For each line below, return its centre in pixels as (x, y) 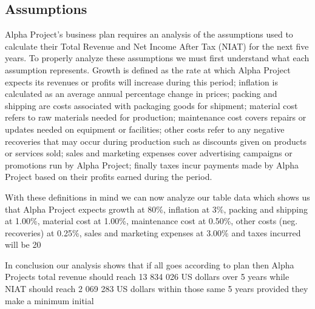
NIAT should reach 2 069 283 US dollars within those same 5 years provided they (157, 289)
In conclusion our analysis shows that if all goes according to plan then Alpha (150, 264)
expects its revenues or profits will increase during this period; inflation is (141, 81)
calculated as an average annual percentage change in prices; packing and (141, 94)
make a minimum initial (49, 300)
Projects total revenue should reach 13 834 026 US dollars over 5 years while (147, 277)
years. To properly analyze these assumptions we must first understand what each (157, 58)
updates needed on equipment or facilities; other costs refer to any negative (145, 129)
